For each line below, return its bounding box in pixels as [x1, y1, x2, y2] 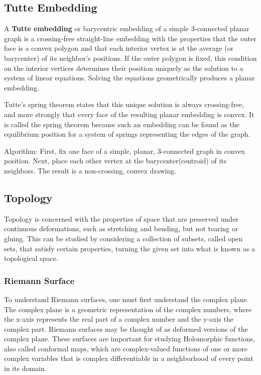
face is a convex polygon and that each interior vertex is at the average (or [4, 43, 234, 53]
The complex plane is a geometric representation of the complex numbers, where [4, 304, 252, 314]
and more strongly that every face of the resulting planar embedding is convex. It [4, 109, 254, 119]
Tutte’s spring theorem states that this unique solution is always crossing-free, [4, 99, 244, 110]
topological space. [4, 253, 58, 263]
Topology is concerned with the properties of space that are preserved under [4, 213, 238, 224]
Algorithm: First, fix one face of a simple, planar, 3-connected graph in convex [4, 145, 245, 156]
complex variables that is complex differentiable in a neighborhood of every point [4, 353, 253, 363]
